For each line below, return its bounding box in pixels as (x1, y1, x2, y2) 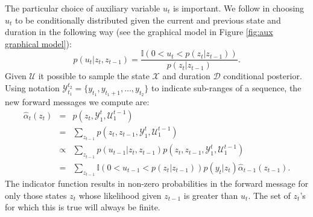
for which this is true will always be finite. (5, 201, 160, 213)
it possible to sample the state (38, 70, 150, 82)
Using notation (5, 82, 60, 94)
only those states (5, 189, 67, 201)
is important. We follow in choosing (172, 2, 305, 14)
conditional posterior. (223, 70, 302, 82)
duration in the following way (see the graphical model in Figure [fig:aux (5, 25, 273, 38)
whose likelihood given (78, 189, 162, 201)
